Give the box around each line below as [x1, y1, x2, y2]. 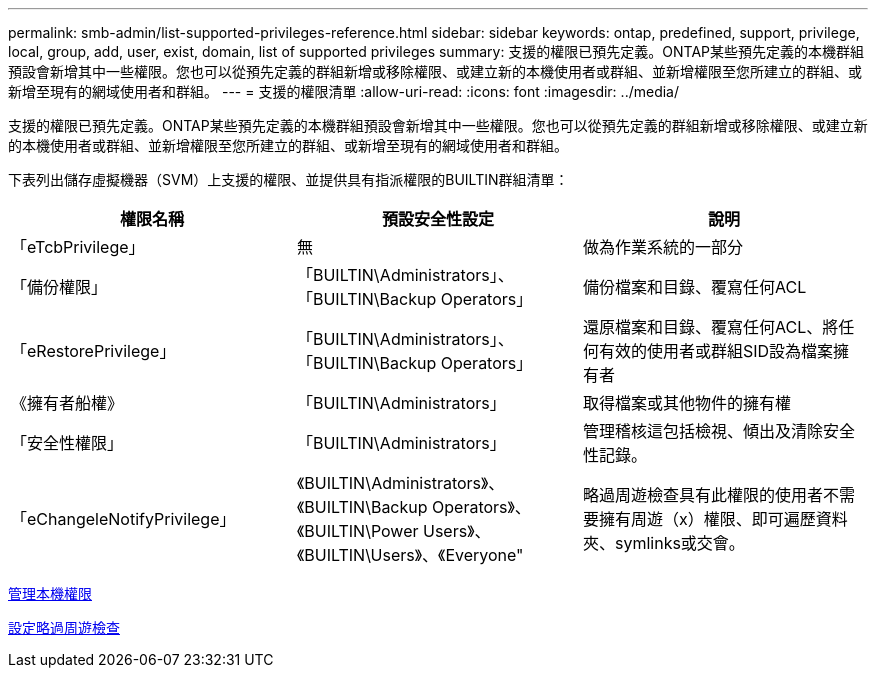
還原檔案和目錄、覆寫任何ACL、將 [582, 317, 839, 337]
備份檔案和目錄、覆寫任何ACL [582, 277, 807, 297]
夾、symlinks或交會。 [582, 533, 745, 553]
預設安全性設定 [381, 209, 494, 229]
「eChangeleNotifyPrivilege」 [11, 509, 236, 529]
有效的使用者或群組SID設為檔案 [598, 341, 834, 361]
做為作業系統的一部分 [582, 237, 743, 257]
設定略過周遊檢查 [8, 619, 120, 636]
